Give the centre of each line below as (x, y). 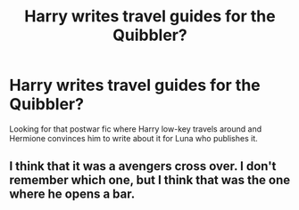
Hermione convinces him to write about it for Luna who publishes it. (133, 138)
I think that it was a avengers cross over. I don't (143, 166)
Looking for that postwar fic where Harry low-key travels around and (135, 129)
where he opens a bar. (72, 194)
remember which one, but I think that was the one (150, 180)
